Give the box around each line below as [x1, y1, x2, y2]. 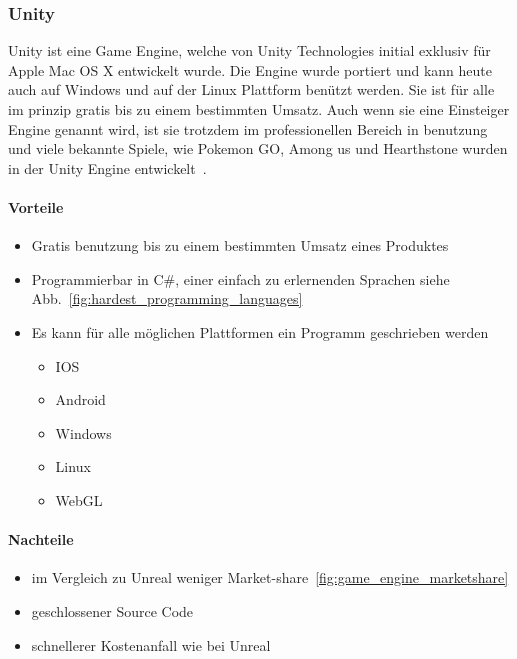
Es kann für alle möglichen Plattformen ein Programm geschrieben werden [31, 321, 489, 342]
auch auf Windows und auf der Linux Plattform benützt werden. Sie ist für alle [8, 79, 495, 100]
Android [55, 389, 106, 410]
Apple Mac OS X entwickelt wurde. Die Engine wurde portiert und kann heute [8, 59, 492, 80]
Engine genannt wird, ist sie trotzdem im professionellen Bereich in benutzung [8, 118, 488, 139]
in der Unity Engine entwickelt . [8, 157, 207, 178]
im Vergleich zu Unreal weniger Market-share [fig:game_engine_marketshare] [31, 567, 509, 588]
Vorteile [8, 196, 64, 217]
